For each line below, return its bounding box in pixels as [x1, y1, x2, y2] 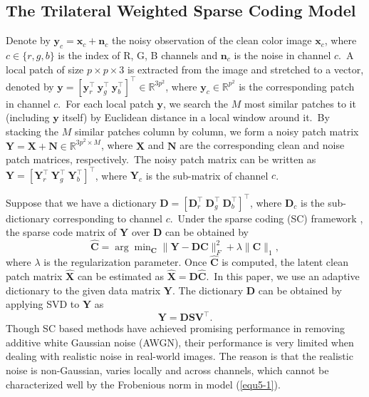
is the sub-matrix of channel [145, 167, 269, 182]
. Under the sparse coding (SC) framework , [170, 210, 363, 225]
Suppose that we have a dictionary [6, 195, 157, 210]
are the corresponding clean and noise [180, 138, 345, 153]
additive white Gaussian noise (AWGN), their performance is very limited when [6, 334, 354, 349]
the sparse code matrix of [6, 225, 117, 239]
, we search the [162, 96, 229, 110]
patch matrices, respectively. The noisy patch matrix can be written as [6, 152, 316, 167]
